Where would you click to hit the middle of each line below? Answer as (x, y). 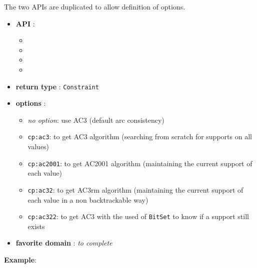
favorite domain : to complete (64, 243)
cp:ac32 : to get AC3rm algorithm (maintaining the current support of (135, 189)
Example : (20, 260)
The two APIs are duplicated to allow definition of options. (95, 6)
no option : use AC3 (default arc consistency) (96, 120)
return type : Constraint (57, 86)
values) (38, 146)
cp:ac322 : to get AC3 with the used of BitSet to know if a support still (138, 216)
